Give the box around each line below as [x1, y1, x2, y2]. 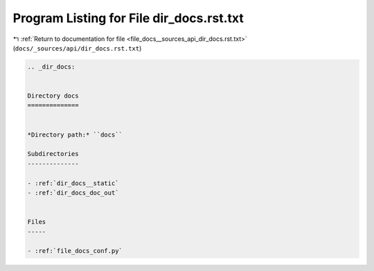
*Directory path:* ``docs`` [27, 130, 123, 139]
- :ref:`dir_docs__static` [27, 179, 119, 187]
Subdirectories [27, 150, 79, 158]
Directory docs [27, 92, 79, 100]
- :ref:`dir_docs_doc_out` [27, 189, 119, 197]
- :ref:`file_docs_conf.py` [27, 247, 123, 255]
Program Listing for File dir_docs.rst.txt [12, 10, 244, 26]
